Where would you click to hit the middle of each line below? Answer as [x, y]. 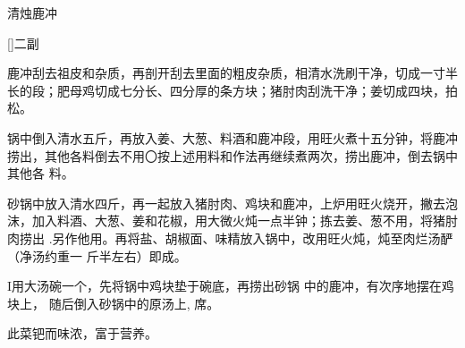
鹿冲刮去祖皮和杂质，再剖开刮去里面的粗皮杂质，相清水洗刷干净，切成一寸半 [232, 73]
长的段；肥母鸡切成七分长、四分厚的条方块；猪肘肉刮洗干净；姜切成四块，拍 [232, 90]
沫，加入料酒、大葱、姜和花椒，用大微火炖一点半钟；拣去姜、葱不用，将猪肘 [232, 221]
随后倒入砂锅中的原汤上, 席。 [134, 303]
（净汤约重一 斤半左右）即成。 [97, 255]
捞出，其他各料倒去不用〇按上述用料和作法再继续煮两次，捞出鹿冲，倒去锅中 [232, 155]
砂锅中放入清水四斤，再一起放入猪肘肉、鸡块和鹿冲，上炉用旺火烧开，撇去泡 [232, 203]
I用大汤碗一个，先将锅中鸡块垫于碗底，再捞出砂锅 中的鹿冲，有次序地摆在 [224, 286]
